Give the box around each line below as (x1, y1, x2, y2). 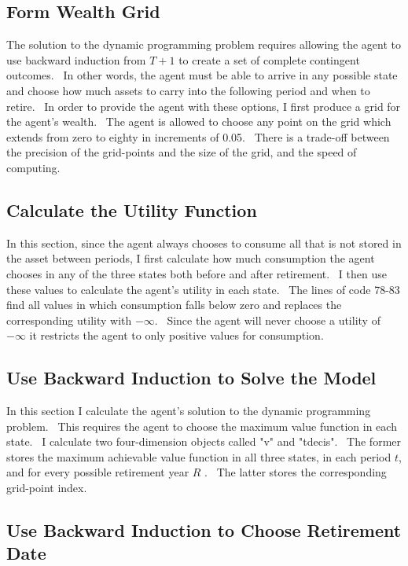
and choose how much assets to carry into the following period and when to (6, 82, 370, 98)
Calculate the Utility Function (6, 197, 257, 222)
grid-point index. (6, 480, 87, 496)
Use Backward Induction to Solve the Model (6, 366, 377, 390)
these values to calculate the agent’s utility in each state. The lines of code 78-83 (6, 281, 400, 297)
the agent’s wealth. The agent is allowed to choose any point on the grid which (6, 113, 391, 130)
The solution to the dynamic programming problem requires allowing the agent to (6, 36, 402, 53)
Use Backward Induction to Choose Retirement (6, 518, 402, 542)
